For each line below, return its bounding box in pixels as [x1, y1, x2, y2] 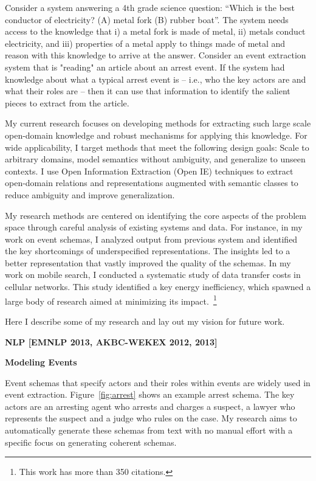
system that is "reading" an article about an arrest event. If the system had [5, 60, 285, 73]
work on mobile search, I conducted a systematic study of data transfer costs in [5, 268, 301, 281]
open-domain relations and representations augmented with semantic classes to [5, 176, 298, 189]
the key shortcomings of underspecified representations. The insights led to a [5, 244, 290, 257]
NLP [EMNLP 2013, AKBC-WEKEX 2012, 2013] [5, 335, 218, 348]
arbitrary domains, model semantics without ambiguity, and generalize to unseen [5, 153, 306, 165]
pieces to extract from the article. [5, 96, 129, 109]
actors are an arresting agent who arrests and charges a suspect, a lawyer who [5, 400, 295, 412]
